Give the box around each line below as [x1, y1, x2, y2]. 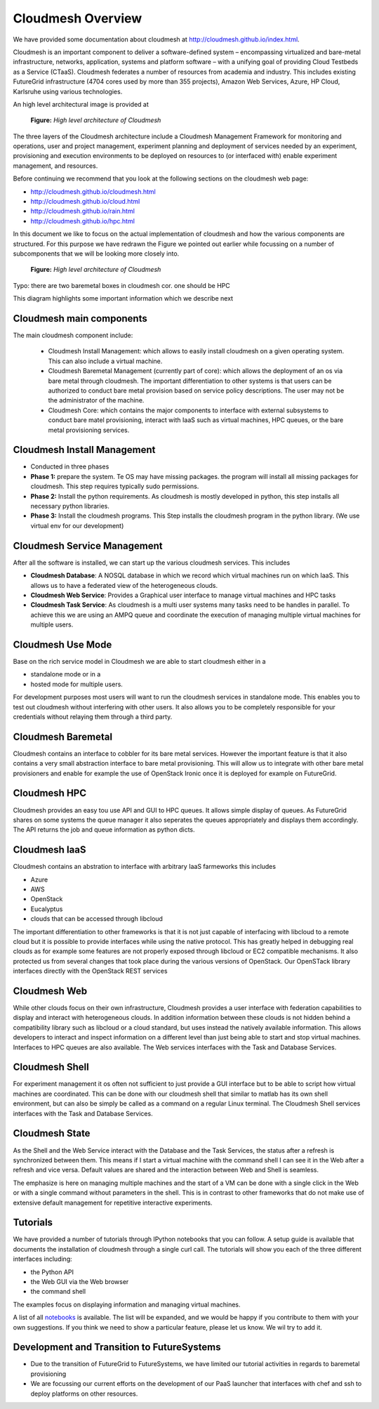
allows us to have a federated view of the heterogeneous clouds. [30, 581, 218, 589]
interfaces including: [13, 1254, 73, 1264]
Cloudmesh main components [13, 313, 147, 325]
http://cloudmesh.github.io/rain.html [30, 207, 135, 216]
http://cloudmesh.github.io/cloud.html [30, 197, 140, 206]
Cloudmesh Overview [13, 11, 142, 26]
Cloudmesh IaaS [13, 844, 86, 856]
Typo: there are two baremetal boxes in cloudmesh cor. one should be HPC [13, 281, 231, 289]
